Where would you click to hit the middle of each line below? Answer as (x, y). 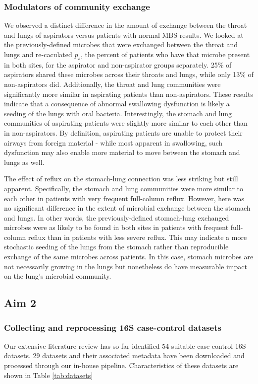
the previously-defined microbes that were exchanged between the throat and (121, 44)
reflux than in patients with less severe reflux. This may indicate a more (137, 237)
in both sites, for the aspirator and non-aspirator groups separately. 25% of (118, 64)
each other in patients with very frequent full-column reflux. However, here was (124, 198)
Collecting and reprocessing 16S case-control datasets (113, 327)
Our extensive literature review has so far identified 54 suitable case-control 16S (125, 346)
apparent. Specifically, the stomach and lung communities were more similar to (124, 188)
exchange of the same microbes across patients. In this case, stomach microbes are (129, 257)
